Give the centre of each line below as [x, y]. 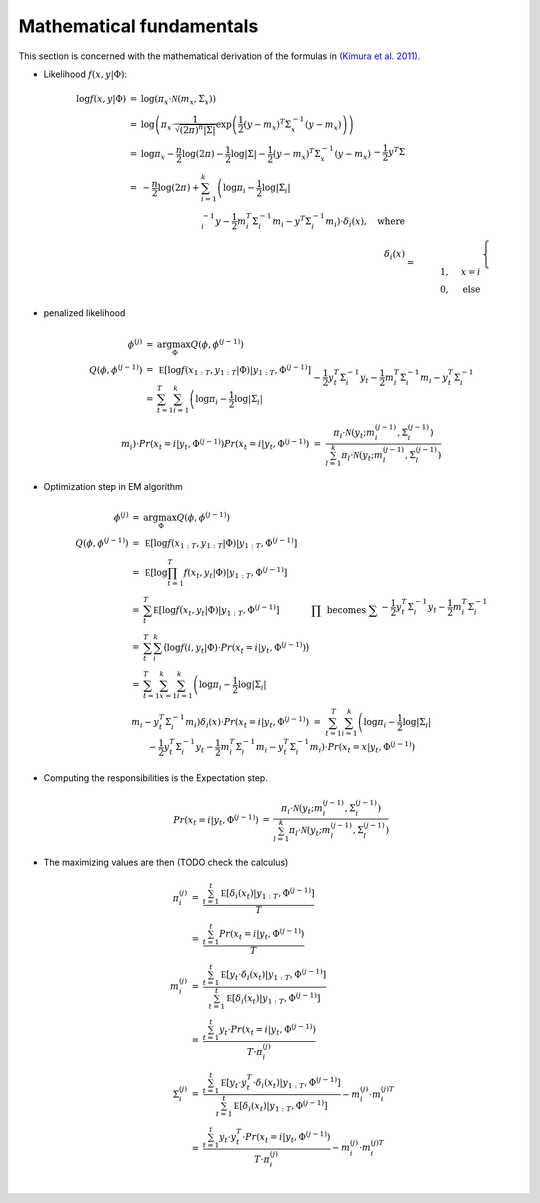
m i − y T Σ [291, 221]
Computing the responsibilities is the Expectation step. [156, 777]
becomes [346, 609]
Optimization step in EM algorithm [113, 486]
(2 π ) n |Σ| [197, 129]
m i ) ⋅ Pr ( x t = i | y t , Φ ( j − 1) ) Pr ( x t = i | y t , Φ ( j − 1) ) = [221, 444]
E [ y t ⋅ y [233, 1083]
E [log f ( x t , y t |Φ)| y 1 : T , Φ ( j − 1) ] [216, 610]
